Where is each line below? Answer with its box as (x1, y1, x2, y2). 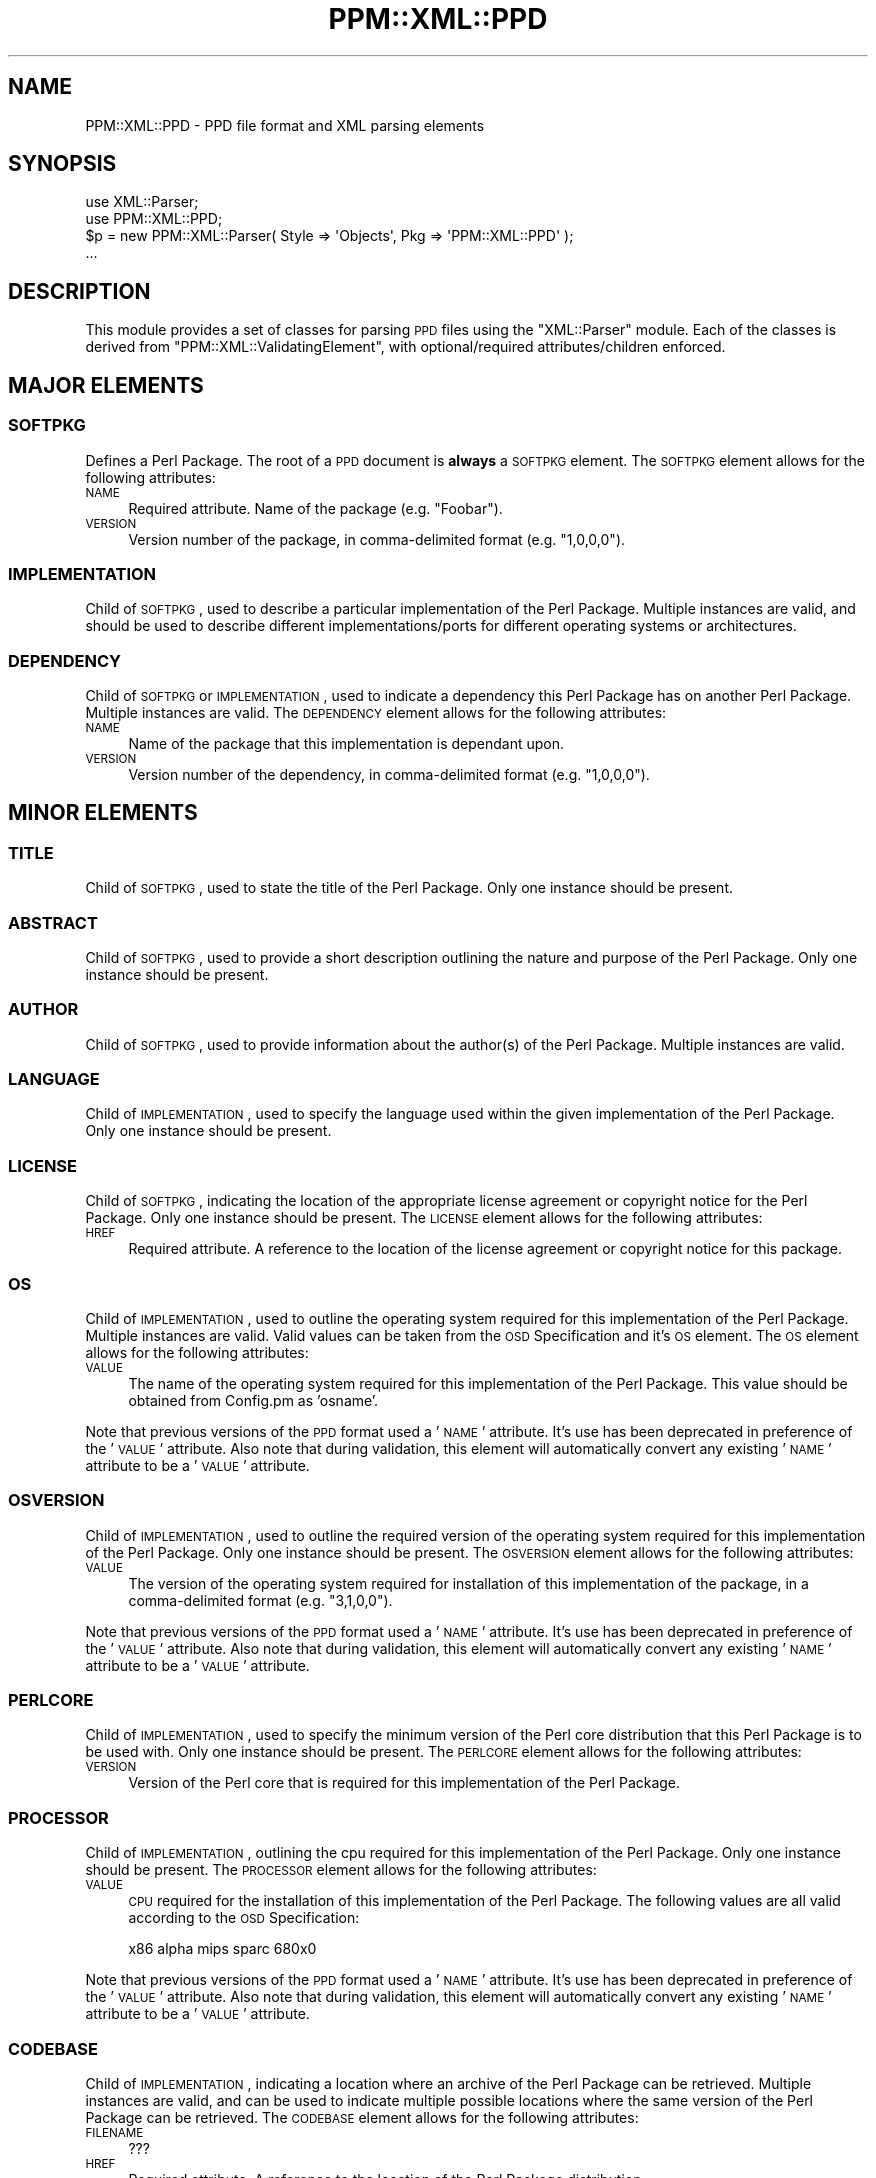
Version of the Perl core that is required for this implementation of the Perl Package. (128, 1774, 681, 1792)
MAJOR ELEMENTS (8, 372, 204, 398)
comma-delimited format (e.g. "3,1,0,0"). (128, 1591, 393, 1609)
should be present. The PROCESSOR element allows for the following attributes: (85, 1861, 597, 1879)
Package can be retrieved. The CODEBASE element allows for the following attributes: (85, 2108, 639, 2126)
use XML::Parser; (85, 193, 199, 211)
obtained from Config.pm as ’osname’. (128, 1391, 379, 1409)
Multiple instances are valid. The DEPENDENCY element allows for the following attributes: (85, 704, 667, 721)
